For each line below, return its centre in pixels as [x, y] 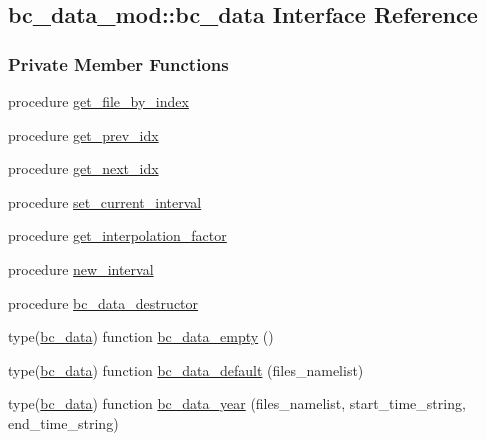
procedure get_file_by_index [98, 101]
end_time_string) [63, 422]
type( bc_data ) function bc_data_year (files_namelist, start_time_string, [237, 403]
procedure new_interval [81, 268]
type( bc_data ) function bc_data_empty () [141, 336]
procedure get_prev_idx [83, 134]
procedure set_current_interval [105, 201]
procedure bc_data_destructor [103, 302]
